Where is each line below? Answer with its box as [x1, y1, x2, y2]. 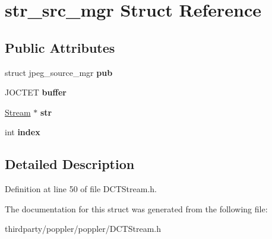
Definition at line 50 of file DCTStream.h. [5, 183, 157, 195]
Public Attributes [5, 38, 115, 56]
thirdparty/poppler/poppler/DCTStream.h [5, 222, 161, 235]
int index [5, 126, 40, 138]
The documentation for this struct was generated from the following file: [5, 202, 268, 215]
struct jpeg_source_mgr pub [5, 66, 113, 78]
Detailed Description [5, 155, 135, 173]
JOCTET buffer [5, 86, 67, 98]
